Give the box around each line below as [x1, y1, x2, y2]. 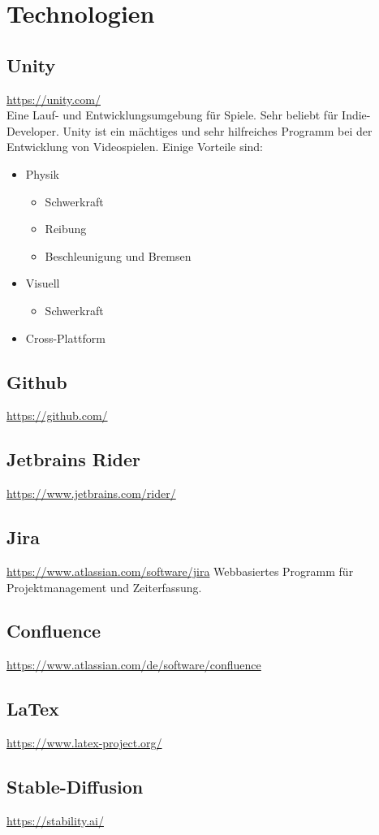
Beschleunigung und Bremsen [45, 247, 192, 264]
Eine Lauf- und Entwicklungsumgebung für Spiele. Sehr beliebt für [6, 106, 338, 123]
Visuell [25, 275, 60, 292]
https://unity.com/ [6, 90, 101, 107]
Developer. [6, 122, 59, 139]
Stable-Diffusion [6, 774, 144, 799]
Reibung [45, 220, 87, 237]
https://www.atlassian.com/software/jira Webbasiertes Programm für [6, 562, 354, 579]
